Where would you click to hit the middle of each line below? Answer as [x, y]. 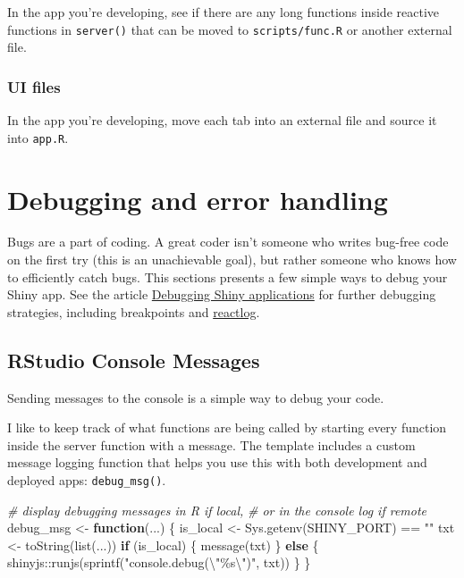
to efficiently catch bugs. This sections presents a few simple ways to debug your [228, 276]
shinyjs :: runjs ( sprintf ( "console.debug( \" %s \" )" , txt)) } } [159, 562]
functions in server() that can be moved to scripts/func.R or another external [230, 29]
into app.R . [38, 137]
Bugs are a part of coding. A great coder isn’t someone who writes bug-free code [228, 242]
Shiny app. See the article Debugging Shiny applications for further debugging [222, 294]
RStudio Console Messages [134, 360]
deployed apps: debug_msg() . [87, 479]
